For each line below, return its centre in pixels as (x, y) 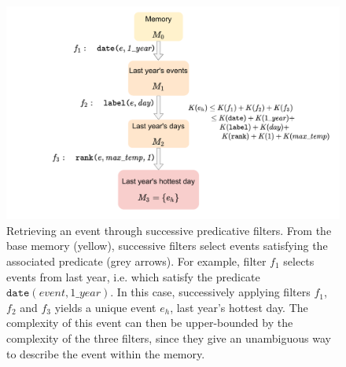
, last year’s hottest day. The (239, 307)
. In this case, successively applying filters (210, 292)
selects (299, 261)
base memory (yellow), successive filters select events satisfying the (167, 246)
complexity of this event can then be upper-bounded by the (150, 323)
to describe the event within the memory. (106, 353)
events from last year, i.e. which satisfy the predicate (133, 276)
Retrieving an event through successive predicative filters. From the (169, 230)
